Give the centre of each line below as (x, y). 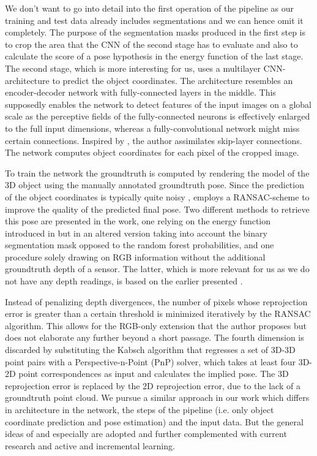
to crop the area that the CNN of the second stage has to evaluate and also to (151, 44)
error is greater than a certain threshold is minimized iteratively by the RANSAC (158, 313)
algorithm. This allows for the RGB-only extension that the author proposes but (156, 325)
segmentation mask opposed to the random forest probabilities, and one (140, 245)
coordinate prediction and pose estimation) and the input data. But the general (154, 421)
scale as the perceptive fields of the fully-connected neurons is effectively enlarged (158, 116)
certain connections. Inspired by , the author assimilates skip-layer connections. (154, 140)
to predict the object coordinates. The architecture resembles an (173, 80)
